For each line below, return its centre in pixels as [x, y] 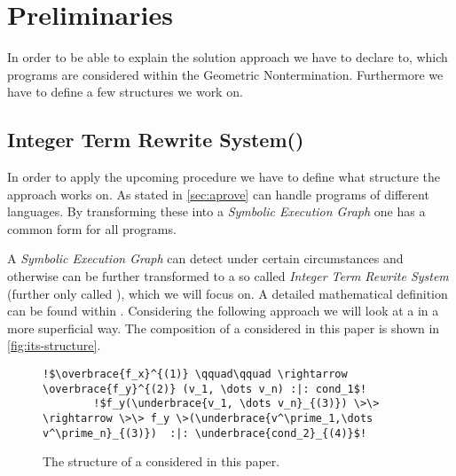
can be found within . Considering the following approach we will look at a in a [223, 311]
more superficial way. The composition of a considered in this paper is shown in [224, 328]
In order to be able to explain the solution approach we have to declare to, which [228, 57]
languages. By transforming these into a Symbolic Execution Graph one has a [216, 211]
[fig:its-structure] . [54, 345]
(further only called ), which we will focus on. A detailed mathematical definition [228, 293]
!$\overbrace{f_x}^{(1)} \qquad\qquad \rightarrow [195, 375]
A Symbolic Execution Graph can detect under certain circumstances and [205, 258]
